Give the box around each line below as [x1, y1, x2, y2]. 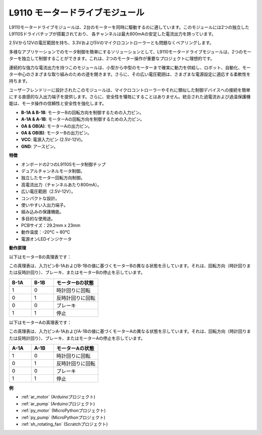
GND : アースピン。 [21, 143, 58, 149]
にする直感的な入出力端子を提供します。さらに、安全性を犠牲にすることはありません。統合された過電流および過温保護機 [9, 94, 251, 100]
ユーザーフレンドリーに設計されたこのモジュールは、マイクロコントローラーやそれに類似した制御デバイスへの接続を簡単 [9, 87, 251, 93]
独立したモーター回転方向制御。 [21, 175, 85, 181]
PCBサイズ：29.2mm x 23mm [21, 222, 81, 228]
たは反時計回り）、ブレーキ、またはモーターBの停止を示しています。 [9, 269, 145, 275]
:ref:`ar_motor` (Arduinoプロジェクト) [21, 394, 96, 400]
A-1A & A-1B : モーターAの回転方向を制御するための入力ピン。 [21, 117, 145, 122]
